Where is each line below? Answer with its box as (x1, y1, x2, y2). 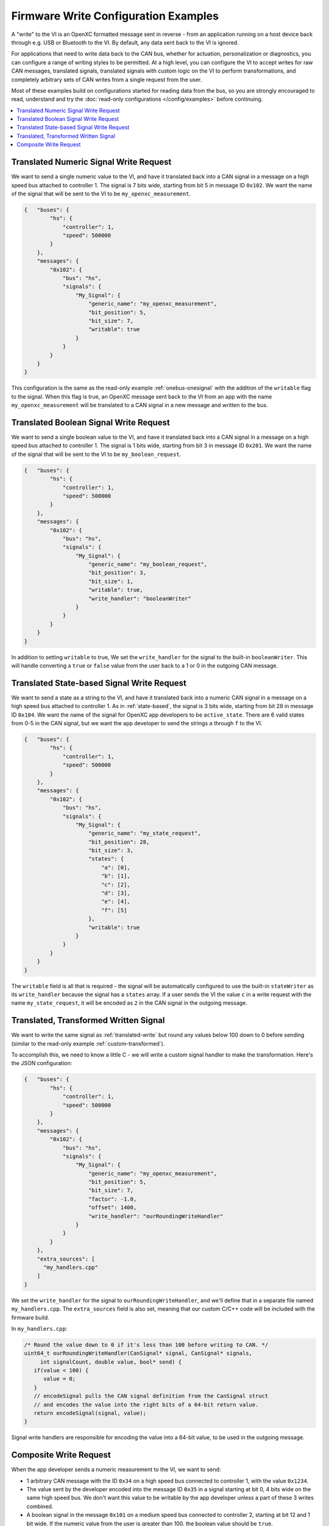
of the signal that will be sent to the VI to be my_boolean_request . (11, 450, 182, 458)
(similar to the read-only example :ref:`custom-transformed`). (11, 1040, 165, 1047)
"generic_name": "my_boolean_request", (88, 561, 208, 568)
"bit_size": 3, (88, 847, 134, 854)
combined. (26, 1502, 54, 1510)
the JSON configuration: (11, 1060, 73, 1067)
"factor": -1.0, (88, 1195, 137, 1202)
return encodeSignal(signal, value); (34, 1410, 146, 1417)
